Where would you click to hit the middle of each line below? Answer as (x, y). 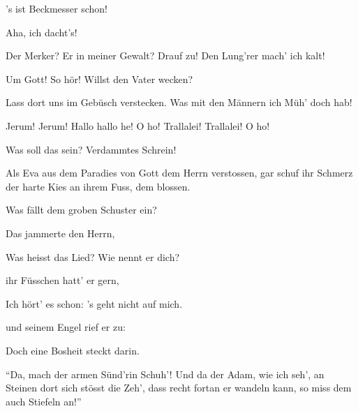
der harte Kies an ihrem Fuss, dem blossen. (98, 186)
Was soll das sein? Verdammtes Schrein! (91, 149)
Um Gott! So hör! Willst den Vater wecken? (99, 79)
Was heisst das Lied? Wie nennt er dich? (93, 256)
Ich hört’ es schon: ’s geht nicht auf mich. (94, 303)
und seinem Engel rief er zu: (66, 327)
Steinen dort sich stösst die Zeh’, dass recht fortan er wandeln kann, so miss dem (179, 388)
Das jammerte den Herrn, (60, 233)
